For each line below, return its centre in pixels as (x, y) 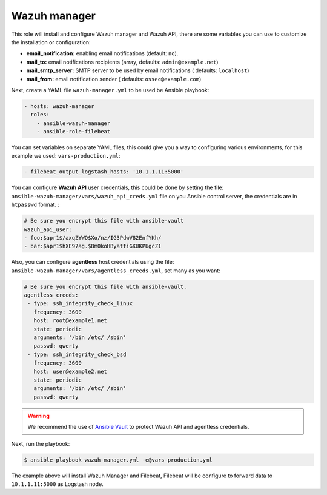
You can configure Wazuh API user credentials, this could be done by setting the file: (117, 187)
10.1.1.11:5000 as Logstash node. (57, 484)
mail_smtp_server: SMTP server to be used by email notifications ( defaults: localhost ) (138, 70)
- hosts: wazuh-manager (59, 106)
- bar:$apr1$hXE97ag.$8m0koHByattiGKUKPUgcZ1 (93, 246)
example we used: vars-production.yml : (66, 156)
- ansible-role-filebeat (74, 132)
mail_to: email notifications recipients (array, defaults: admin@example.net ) (122, 62)
